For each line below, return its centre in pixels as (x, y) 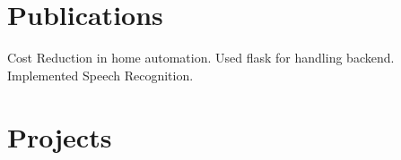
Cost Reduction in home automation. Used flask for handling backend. (201, 58)
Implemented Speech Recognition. (100, 75)
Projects (60, 136)
